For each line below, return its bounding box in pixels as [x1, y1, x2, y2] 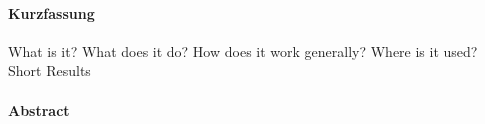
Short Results [8, 60, 91, 81]
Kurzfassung [8, 2, 95, 23]
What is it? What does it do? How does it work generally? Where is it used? [8, 40, 478, 61]
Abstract [8, 99, 70, 120]
